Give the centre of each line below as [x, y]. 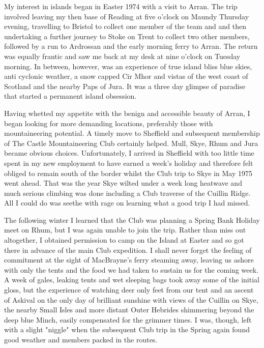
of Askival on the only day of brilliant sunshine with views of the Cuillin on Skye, [131, 299]
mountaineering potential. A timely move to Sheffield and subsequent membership [132, 133]
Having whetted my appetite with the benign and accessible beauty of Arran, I [127, 113]
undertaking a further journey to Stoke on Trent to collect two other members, [127, 36]
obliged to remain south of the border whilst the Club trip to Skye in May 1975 [128, 173]
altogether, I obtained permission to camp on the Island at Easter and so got [124, 240]
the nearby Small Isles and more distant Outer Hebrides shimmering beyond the [129, 310]
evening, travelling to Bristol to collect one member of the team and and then [125, 26]
